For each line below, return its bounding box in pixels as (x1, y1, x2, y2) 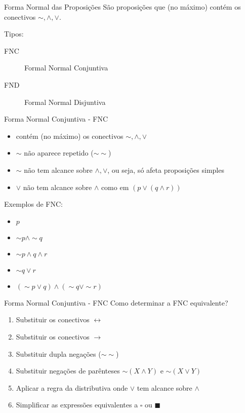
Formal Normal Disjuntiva (24, 96, 106, 107)
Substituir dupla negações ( (16, 348, 101, 359)
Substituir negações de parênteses (16, 365, 120, 376)
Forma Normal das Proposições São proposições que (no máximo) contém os (4, 2, 241, 12)
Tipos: (4, 28, 24, 39)
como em (101, 181, 129, 192)
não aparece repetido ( (24, 147, 94, 158)
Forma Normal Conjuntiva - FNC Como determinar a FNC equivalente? (4, 297, 228, 308)
